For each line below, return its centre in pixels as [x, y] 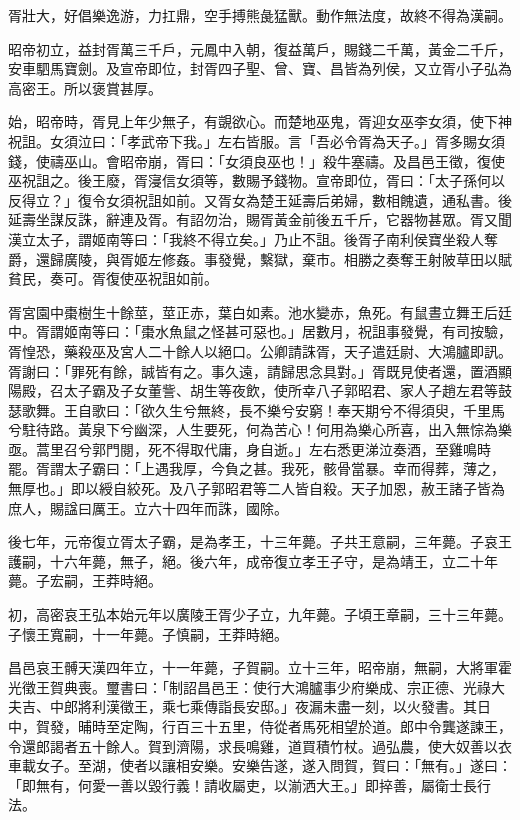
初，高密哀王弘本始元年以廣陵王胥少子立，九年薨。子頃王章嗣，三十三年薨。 [260, 614]
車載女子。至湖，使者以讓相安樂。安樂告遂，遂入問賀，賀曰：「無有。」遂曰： [260, 765]
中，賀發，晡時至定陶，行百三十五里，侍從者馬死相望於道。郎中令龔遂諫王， [260, 726]
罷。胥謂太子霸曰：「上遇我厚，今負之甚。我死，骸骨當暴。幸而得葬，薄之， [256, 468]
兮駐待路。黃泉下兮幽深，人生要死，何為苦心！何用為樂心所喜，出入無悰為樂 [260, 429]
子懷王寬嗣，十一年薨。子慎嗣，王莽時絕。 [148, 633]
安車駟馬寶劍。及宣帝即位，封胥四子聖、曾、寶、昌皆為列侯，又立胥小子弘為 [260, 68]
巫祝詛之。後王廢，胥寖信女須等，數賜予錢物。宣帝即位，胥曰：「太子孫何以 [256, 180]
